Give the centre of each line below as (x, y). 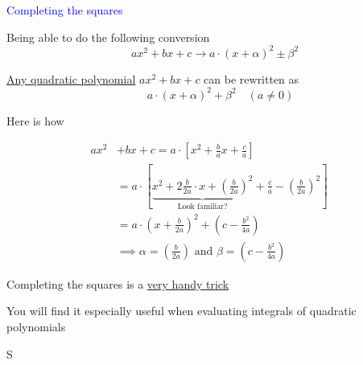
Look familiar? (202, 206)
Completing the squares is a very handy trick (118, 283)
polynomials (36, 327)
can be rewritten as (252, 78)
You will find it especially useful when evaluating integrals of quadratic (181, 311)
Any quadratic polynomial (71, 78)
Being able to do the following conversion (108, 37)
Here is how (35, 120)
